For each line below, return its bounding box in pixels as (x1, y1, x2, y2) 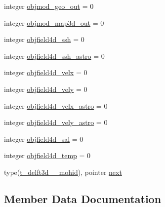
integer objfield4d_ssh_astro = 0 (4, 50, 105, 61)
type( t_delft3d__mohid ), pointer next (4, 166, 122, 177)
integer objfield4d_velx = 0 (4, 67, 87, 78)
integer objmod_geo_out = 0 (4, 1, 94, 11)
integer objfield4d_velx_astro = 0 (4, 100, 108, 111)
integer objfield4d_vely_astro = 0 (4, 117, 108, 127)
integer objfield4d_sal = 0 (4, 133, 83, 144)
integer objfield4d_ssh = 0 (4, 34, 84, 44)
